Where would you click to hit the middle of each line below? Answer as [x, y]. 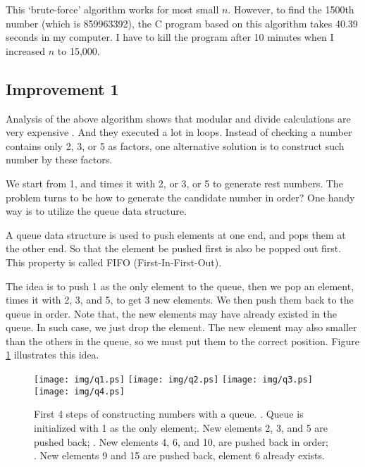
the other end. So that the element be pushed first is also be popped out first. [174, 248]
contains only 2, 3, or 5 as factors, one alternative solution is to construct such [175, 145]
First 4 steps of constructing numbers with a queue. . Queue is [169, 414]
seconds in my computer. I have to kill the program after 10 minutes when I [170, 37]
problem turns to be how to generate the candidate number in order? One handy [180, 197]
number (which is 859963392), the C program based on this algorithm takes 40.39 [182, 23]
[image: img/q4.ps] [79, 391]
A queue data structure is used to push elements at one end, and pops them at [176, 234]
